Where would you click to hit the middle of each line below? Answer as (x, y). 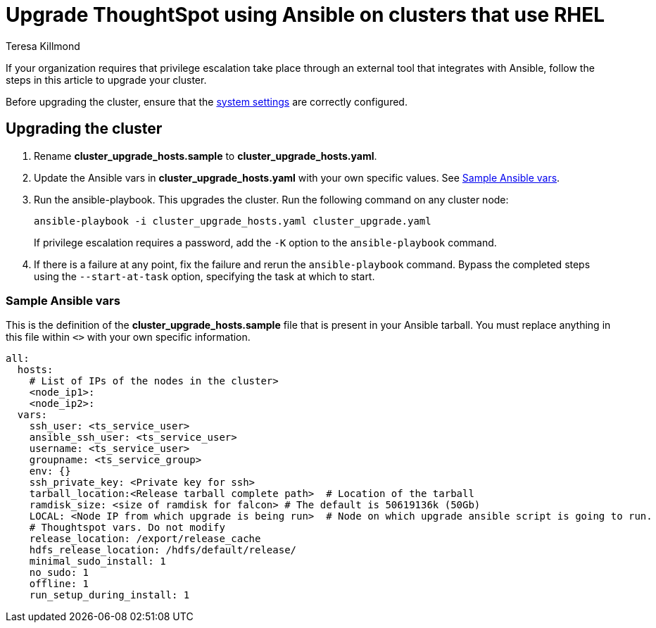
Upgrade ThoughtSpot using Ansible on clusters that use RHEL (305, 15)
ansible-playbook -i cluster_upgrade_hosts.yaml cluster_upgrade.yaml (233, 221)
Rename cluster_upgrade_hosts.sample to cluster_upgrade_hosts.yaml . (206, 156)
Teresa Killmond (43, 46)
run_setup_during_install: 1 (109, 595)
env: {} (50, 471)
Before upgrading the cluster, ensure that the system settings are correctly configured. (207, 101)
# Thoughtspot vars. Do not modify (127, 528)
